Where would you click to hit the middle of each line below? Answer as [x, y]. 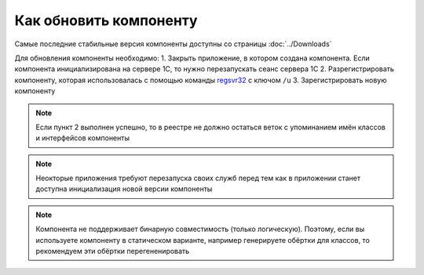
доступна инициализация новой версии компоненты [124, 189]
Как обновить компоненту [106, 20]
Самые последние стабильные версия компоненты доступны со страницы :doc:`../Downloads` [173, 44]
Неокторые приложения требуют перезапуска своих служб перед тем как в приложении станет [198, 178]
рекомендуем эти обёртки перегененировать [113, 251]
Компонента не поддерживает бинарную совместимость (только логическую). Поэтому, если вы [200, 229]
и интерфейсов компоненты [82, 138]
